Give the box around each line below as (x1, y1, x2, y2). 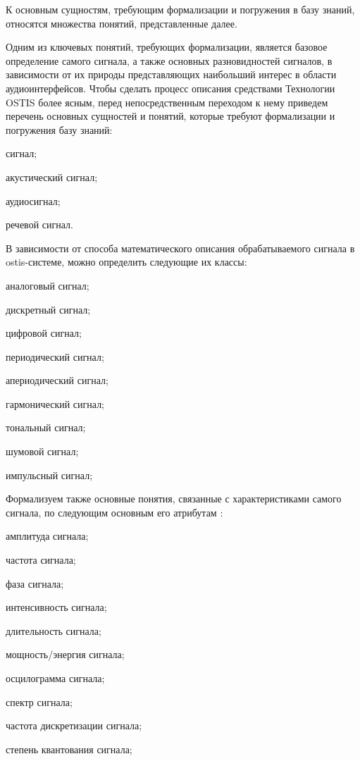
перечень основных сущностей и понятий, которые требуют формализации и (6, 109, 335, 123)
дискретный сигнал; (6, 302, 91, 316)
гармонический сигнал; (6, 396, 105, 411)
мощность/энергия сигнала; (6, 647, 125, 662)
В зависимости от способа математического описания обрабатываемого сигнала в (6, 240, 355, 255)
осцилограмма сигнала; (6, 671, 105, 685)
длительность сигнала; (6, 623, 101, 638)
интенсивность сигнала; (6, 600, 107, 614)
